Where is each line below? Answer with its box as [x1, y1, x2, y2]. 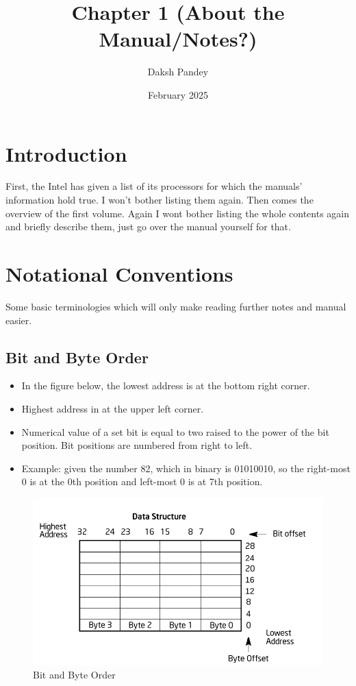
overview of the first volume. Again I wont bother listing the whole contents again [5, 206, 349, 220]
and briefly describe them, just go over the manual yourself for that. [5, 219, 291, 234]
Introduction [5, 139, 127, 167]
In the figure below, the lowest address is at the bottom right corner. [21, 378, 310, 393]
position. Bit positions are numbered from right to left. [21, 438, 253, 452]
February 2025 [148, 87, 208, 101]
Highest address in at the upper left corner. [21, 401, 204, 415]
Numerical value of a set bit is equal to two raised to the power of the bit [21, 424, 329, 439]
